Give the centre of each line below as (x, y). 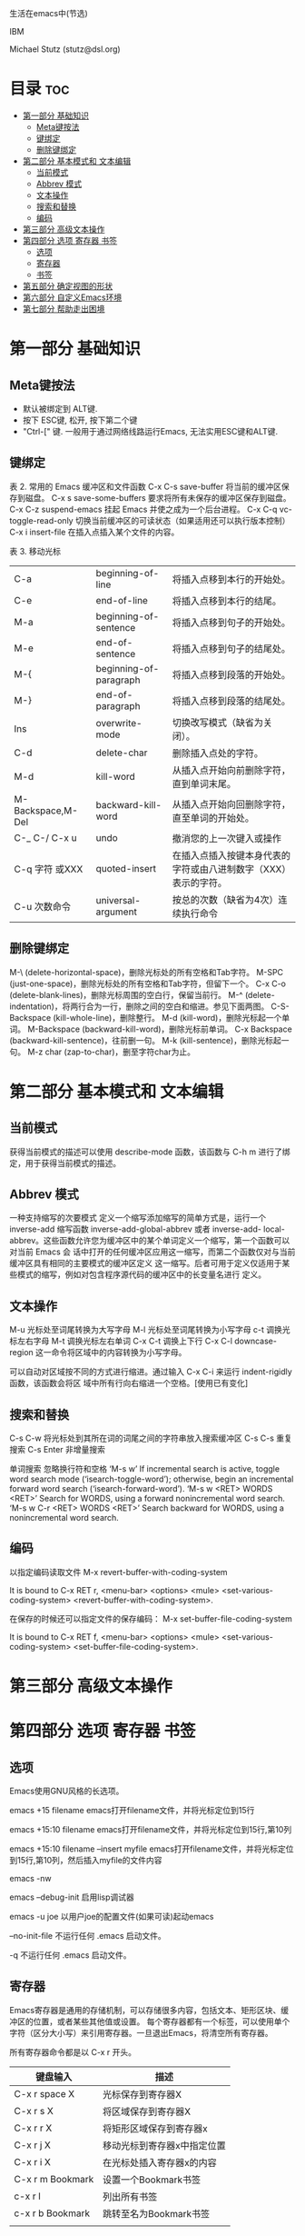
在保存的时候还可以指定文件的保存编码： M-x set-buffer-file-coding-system (151, 1618)
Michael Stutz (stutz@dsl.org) (65, 49)
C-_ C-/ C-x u (45, 837)
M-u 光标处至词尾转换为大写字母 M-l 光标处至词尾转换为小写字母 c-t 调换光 (150, 1330)
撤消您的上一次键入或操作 (227, 838)
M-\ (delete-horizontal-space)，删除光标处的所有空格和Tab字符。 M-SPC (147, 972)
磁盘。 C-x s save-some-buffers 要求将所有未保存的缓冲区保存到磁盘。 (158, 497)
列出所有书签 (130, 2196)
